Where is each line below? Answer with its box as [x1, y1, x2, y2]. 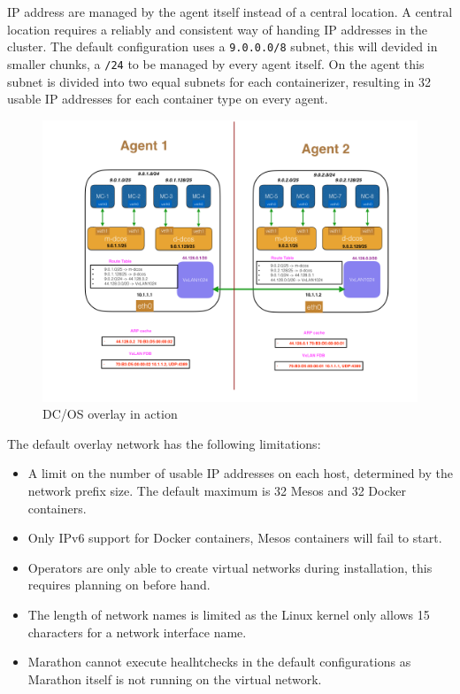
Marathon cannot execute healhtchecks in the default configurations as [27, 652, 411, 671]
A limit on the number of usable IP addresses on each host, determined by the [27, 464, 453, 482]
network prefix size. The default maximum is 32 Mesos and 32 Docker [27, 482, 406, 500]
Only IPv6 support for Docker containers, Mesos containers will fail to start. [27, 528, 442, 547]
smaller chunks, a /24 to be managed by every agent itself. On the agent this [7, 54, 425, 73]
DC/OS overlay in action [42, 405, 178, 423]
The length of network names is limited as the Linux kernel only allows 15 [27, 605, 430, 624]
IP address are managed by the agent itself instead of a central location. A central [7, 3, 453, 20]
